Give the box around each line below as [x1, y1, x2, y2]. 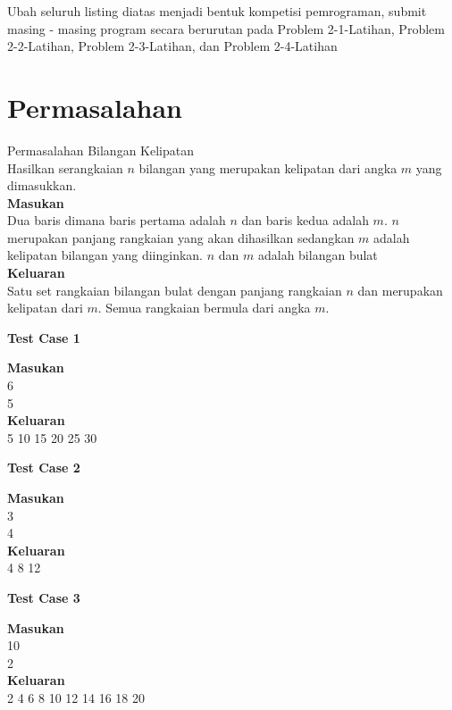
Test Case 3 [7, 588, 80, 606]
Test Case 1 [7, 328, 80, 347]
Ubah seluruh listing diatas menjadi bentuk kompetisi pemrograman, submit [7, 2, 427, 20]
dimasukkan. [7, 176, 77, 195]
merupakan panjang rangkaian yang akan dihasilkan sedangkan [7, 228, 355, 246]
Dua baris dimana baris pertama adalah [7, 211, 226, 230]
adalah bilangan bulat [257, 246, 378, 264]
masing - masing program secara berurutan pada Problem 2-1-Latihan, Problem [7, 19, 445, 38]
